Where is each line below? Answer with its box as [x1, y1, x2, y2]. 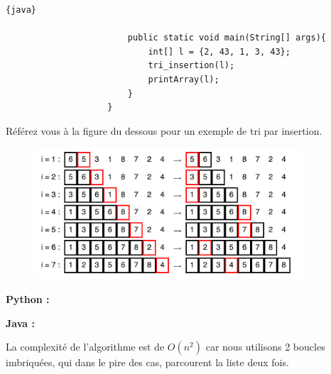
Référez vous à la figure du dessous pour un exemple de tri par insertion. [6, 123, 322, 138]
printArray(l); [148, 74, 219, 84]
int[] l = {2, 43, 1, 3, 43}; [148, 46, 291, 57]
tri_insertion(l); [148, 60, 235, 71]
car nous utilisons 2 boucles [205, 339, 325, 354]
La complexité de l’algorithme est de [6, 339, 165, 354]
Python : [6, 292, 50, 307]
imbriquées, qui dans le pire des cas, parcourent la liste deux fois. [6, 355, 289, 370]
